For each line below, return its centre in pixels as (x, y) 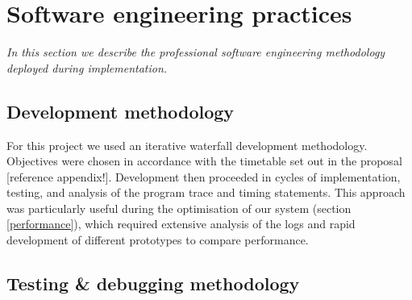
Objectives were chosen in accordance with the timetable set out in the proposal (204, 161)
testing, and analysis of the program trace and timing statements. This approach (206, 192)
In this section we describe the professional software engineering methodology (196, 52)
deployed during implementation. (87, 67)
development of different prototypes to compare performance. (158, 240)
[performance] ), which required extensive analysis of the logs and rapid (181, 224)
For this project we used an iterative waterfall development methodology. (187, 145)
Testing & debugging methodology (153, 283)
